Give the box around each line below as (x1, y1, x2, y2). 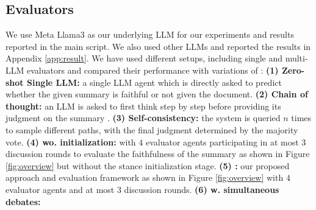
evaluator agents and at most (5, 183, 115, 195)
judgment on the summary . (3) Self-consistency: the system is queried (5, 111, 281, 124)
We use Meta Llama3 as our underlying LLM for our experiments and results (5, 28, 294, 41)
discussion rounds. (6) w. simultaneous (124, 183, 279, 195)
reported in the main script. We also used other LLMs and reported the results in (5, 40, 311, 52)
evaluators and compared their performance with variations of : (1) (26, 63, 279, 76)
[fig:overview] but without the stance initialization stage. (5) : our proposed (5, 159, 290, 172)
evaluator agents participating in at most (145, 135, 299, 148)
